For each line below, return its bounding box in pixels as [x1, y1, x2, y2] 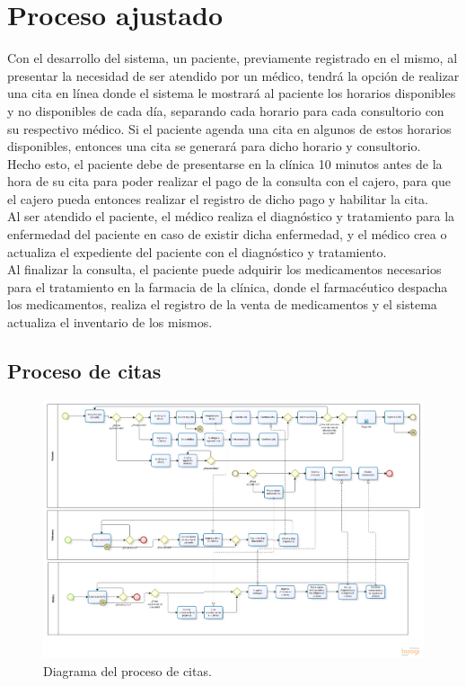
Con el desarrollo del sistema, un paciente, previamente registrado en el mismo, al [7, 49, 458, 67]
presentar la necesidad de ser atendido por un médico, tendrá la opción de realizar [7, 66, 460, 85]
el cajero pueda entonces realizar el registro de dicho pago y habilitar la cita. [7, 189, 428, 208]
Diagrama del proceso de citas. [43, 662, 212, 681]
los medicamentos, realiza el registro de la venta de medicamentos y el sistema [7, 295, 437, 314]
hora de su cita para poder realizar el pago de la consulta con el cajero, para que [7, 172, 451, 191]
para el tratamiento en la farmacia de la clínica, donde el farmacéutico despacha [7, 277, 448, 296]
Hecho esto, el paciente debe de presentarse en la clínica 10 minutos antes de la [7, 154, 443, 173]
